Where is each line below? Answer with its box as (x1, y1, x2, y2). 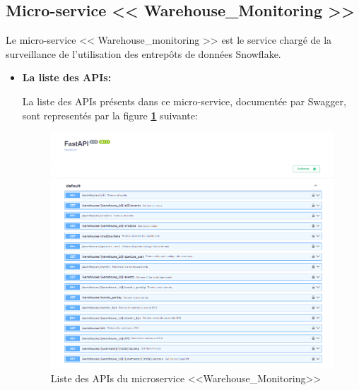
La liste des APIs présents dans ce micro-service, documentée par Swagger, (22, 93, 346, 108)
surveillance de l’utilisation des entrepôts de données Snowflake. (6, 46, 281, 61)
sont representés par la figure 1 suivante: (22, 107, 198, 122)
